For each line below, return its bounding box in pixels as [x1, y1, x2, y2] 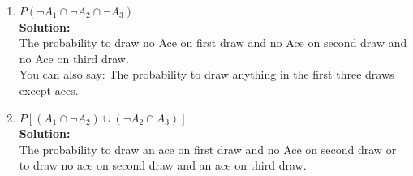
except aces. [19, 81, 79, 98]
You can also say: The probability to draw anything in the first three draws [19, 66, 394, 83]
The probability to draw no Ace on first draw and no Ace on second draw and [19, 34, 407, 51]
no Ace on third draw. [19, 49, 129, 67]
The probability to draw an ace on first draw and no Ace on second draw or [19, 140, 397, 157]
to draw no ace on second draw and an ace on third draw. [19, 157, 307, 174]
